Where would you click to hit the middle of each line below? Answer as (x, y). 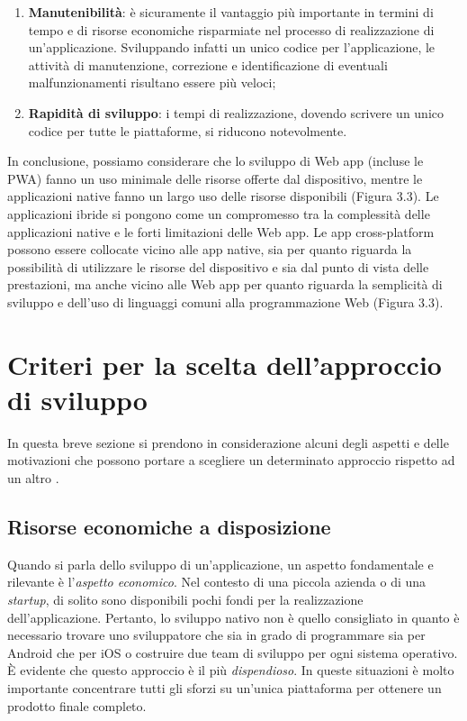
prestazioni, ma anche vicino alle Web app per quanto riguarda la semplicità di (225, 284)
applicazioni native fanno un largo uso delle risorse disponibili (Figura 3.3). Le (223, 196)
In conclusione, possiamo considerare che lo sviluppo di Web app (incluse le (216, 161)
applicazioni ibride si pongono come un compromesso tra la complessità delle (219, 213)
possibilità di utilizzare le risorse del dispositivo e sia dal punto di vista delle (218, 266)
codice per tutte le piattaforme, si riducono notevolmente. (188, 130)
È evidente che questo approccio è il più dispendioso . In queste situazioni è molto (231, 670)
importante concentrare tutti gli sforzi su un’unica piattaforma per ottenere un (225, 687)
